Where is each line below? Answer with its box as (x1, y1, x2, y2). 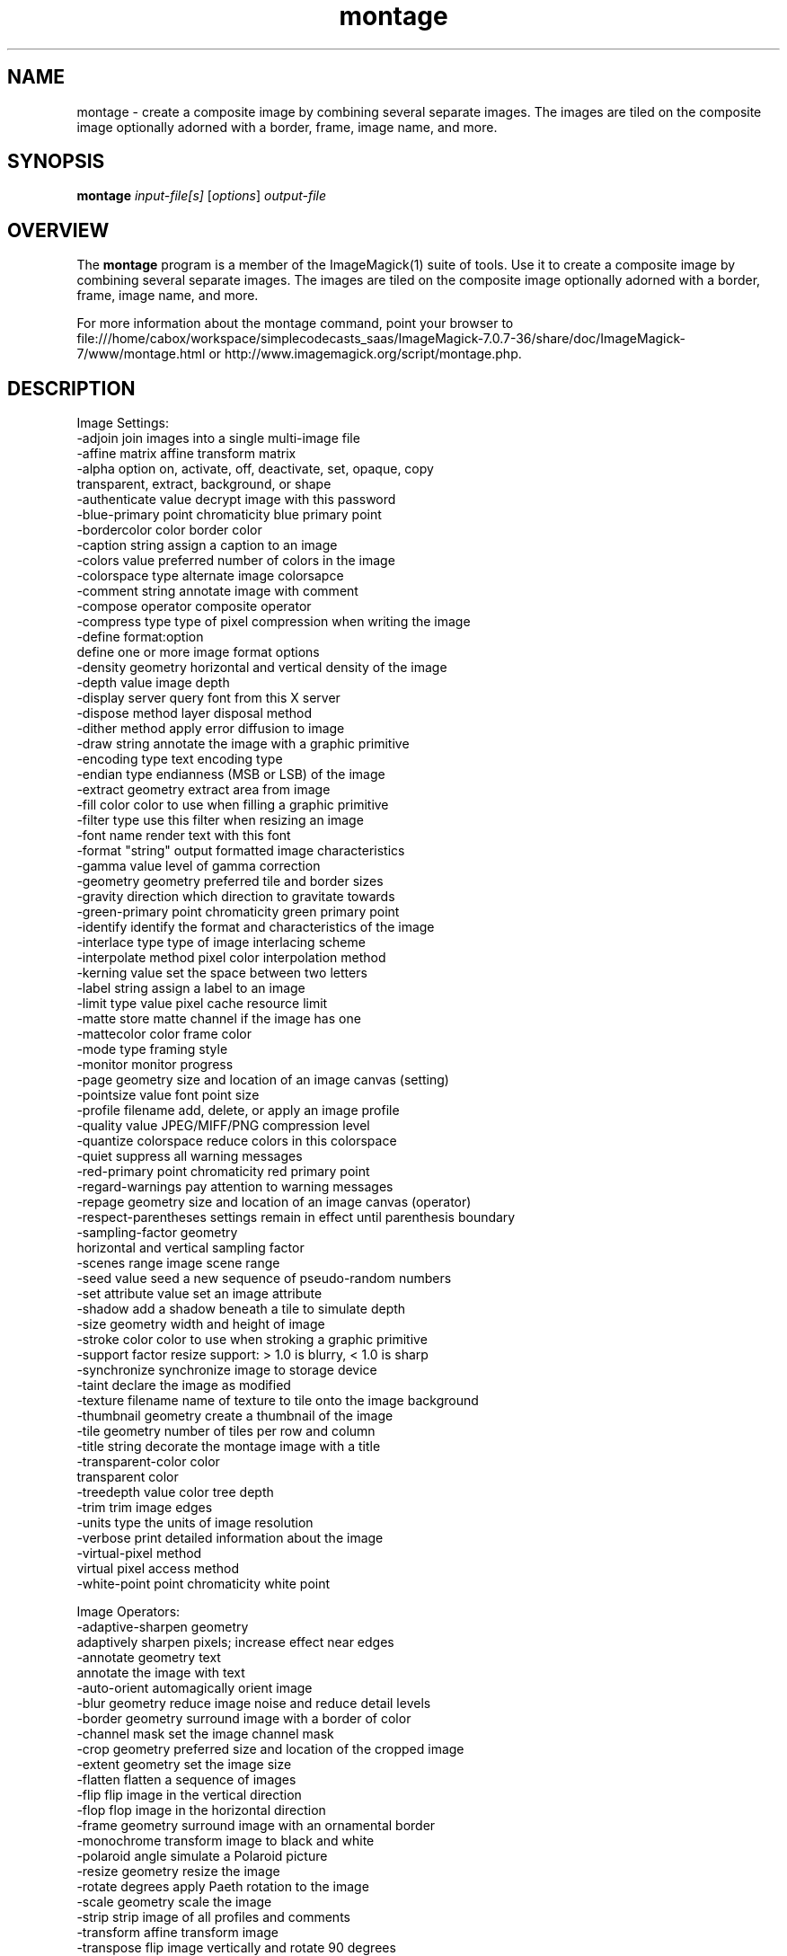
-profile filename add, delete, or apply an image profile (76, 1102, 400, 1119)
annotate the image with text (76, 1665, 245, 1681)
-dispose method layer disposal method (76, 705, 312, 721)
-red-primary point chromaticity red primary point (76, 1164, 370, 1180)
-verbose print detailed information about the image (76, 1530, 384, 1546)
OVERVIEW (7, 218, 110, 242)
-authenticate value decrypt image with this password (76, 491, 396, 508)
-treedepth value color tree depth (76, 1484, 274, 1500)
